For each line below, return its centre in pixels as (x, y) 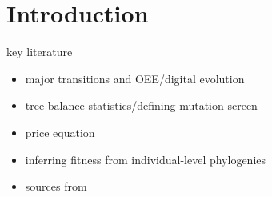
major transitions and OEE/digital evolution (135, 78)
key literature (40, 52)
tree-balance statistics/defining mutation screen (141, 105)
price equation (60, 132)
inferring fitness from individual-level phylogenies (146, 159)
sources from (56, 186)
